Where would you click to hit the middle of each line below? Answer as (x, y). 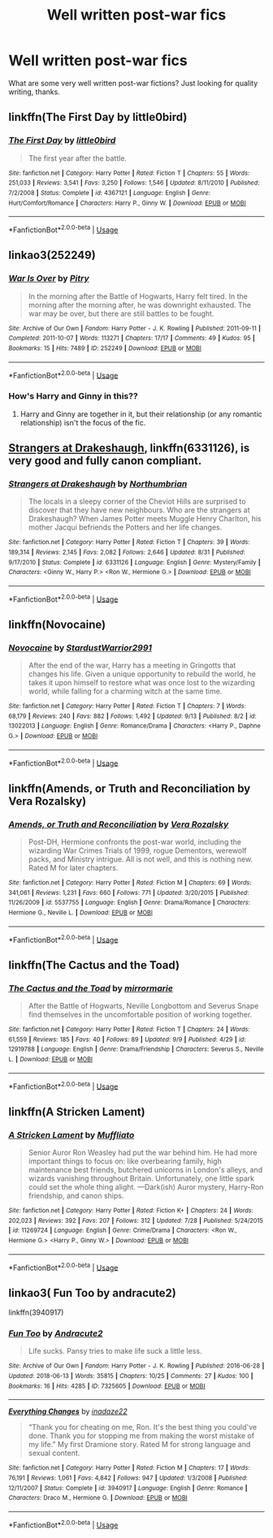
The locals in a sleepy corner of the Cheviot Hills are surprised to (137, 502)
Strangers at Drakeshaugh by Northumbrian (98, 483)
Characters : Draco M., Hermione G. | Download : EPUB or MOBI (98, 1498)
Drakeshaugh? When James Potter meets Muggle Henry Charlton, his (145, 519)
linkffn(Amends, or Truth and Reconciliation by (130, 788)
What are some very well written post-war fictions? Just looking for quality (133, 83)
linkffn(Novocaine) (57, 624)
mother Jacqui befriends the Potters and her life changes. (125, 527)
